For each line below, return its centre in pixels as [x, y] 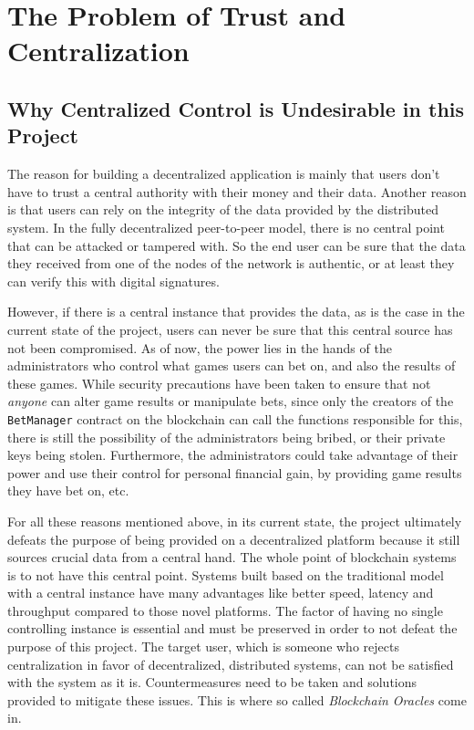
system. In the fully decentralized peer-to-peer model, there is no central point [226, 227]
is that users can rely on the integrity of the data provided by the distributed [223, 209]
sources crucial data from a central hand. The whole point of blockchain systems [232, 557]
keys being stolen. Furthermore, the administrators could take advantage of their [233, 455]
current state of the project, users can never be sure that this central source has [230, 329]
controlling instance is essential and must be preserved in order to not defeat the [232, 628]
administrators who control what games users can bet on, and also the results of [232, 365]
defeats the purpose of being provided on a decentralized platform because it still [234, 539]
